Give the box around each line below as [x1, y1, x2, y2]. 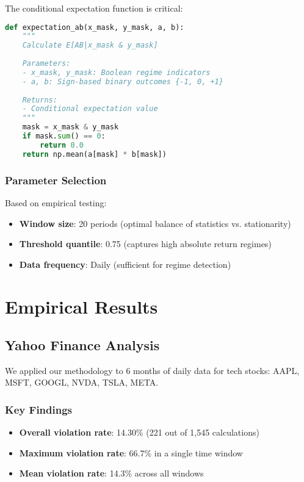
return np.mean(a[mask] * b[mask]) [22, 149, 167, 159]
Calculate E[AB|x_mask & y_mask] [22, 41, 158, 50]
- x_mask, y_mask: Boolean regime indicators [22, 68, 211, 77]
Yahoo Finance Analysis [5, 336, 160, 354]
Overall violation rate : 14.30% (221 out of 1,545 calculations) [19, 426, 259, 439]
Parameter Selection [5, 172, 107, 187]
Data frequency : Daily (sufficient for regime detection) [19, 257, 231, 270]
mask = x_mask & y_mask [22, 123, 119, 132]
